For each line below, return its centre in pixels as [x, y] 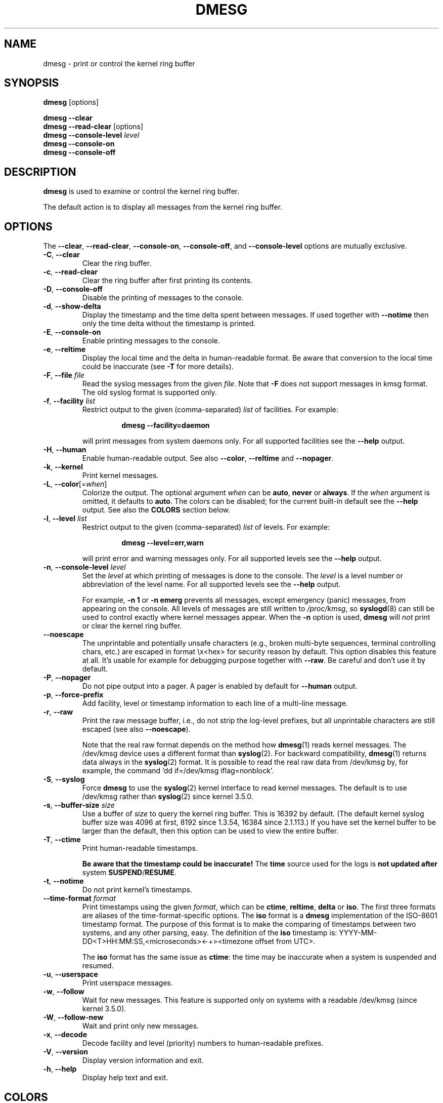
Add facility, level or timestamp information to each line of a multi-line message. [215, 703]
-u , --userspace [71, 974]
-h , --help [60, 1069]
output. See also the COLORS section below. [156, 510]
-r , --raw [58, 712]
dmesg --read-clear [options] [93, 127]
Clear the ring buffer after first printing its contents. [167, 281]
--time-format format [79, 898]
